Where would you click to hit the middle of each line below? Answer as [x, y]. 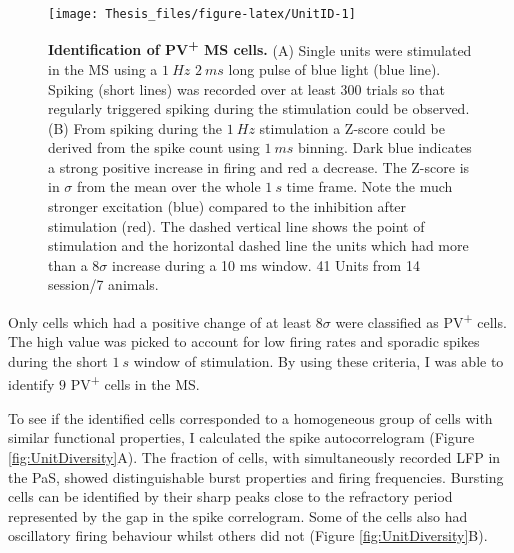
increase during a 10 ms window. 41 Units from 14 [266, 264]
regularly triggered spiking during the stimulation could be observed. [259, 108]
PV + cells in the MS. [135, 383]
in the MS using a [103, 68]
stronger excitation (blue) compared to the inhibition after [227, 206]
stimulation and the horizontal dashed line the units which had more [258, 245]
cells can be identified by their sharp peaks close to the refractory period [230, 496]
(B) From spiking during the [135, 127]
